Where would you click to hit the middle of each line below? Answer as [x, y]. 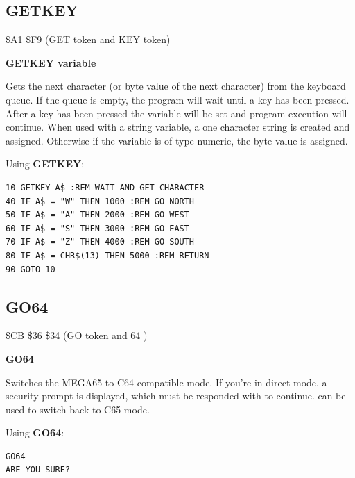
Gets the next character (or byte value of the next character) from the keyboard [176, 86]
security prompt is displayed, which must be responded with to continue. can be [176, 396]
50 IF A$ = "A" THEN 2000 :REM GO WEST [97, 215]
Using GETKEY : [45, 164]
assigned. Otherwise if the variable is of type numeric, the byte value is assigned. [177, 140]
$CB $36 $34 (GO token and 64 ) [77, 335]
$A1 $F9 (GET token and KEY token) [88, 39]
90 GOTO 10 [31, 269]
